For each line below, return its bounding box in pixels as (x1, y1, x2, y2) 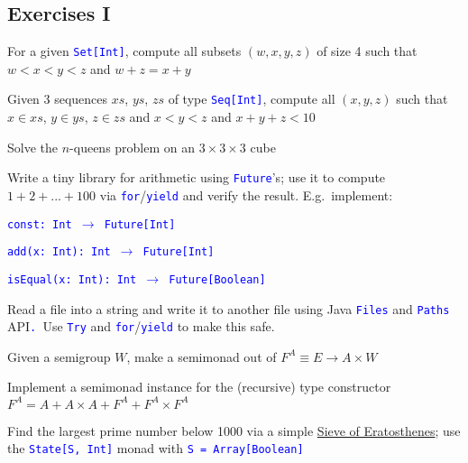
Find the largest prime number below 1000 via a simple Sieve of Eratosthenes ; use (7, 421, 461, 440)
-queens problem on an (69, 137, 196, 156)
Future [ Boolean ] (169, 273, 266, 286)
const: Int (7, 218, 72, 231)
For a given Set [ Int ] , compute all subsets (7, 42, 242, 60)
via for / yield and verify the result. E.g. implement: (99, 185, 393, 204)
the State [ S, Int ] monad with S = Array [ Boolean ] (7, 439, 304, 458)
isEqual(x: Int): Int (7, 273, 137, 286)
